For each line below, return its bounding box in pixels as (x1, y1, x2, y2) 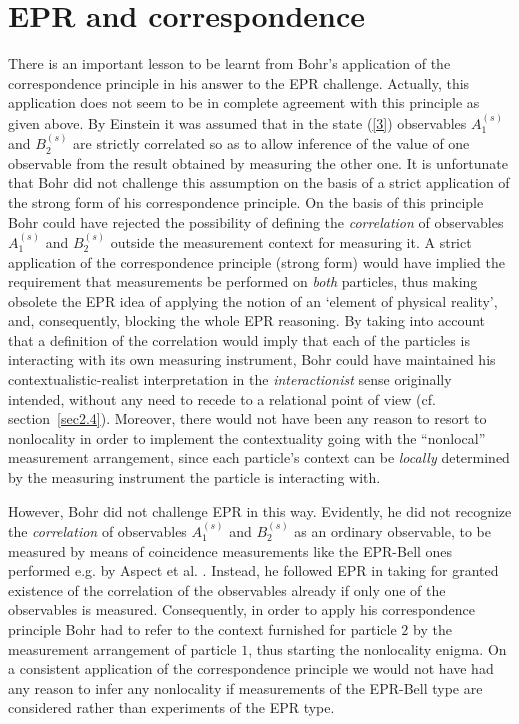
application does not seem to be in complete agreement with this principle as (8, 92, 480, 113)
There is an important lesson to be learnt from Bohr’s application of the (8, 53, 451, 74)
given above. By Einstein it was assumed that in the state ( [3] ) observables (8, 112, 467, 133)
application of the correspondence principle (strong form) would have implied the (8, 251, 505, 272)
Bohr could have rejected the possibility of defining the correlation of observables (8, 211, 504, 232)
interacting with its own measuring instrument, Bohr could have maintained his (8, 349, 496, 370)
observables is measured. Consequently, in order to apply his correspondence (8, 599, 476, 620)
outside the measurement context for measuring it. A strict (110, 231, 472, 252)
